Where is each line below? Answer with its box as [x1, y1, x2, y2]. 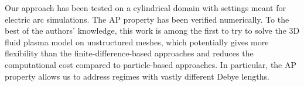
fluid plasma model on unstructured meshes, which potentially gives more [5, 35, 269, 48]
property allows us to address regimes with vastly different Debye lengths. [5, 70, 270, 82]
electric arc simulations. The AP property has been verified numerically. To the [5, 13, 289, 25]
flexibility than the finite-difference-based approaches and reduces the [5, 47, 254, 59]
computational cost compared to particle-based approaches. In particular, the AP [5, 58, 297, 70]
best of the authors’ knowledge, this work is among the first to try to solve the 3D [5, 24, 300, 37]
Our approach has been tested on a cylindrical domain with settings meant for [5, 2, 286, 13]
